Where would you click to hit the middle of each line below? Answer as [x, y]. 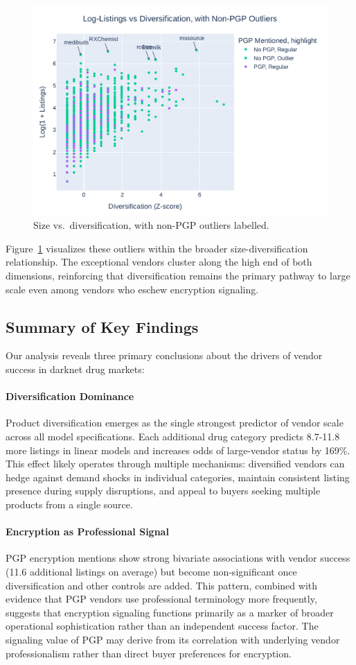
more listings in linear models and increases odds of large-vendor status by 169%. [178, 450]
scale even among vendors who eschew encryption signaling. [132, 289]
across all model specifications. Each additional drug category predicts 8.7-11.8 [173, 437]
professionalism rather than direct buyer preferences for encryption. [149, 653]
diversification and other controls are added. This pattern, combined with [162, 585]
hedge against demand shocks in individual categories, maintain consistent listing [178, 477]
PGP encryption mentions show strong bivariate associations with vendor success [178, 558]
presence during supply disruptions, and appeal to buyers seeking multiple [163, 491]
